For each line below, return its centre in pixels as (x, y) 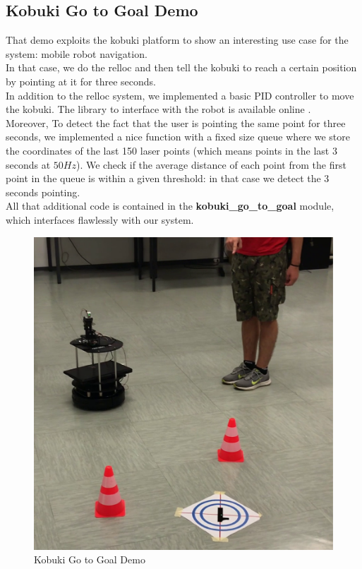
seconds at (28, 164)
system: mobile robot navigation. (77, 53)
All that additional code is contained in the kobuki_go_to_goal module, (170, 206)
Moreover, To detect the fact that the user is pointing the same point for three (176, 122)
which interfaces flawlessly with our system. (100, 219)
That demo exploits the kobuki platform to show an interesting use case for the (177, 40)
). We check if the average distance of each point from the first (211, 164)
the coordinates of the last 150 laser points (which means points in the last (168, 150)
